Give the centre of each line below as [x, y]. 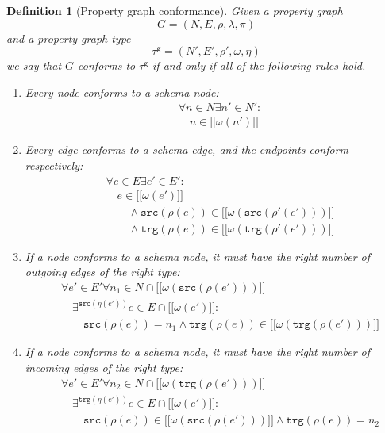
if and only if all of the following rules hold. [259, 65]
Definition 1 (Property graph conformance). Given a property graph [175, 10]
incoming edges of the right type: [104, 368]
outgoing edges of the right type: [102, 272]
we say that [34, 65]
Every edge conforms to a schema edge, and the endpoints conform [187, 149]
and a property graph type [69, 38]
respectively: [54, 165]
